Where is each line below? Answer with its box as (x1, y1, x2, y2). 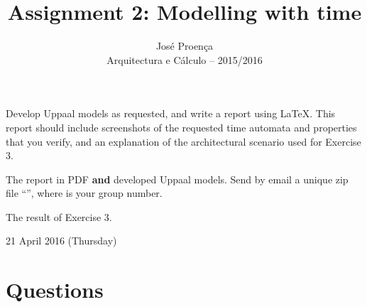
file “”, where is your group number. (6, 185, 163, 200)
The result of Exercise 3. (6, 209, 112, 224)
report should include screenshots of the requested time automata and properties (6, 119, 357, 134)
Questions (6, 275, 104, 304)
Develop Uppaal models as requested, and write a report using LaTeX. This (6, 106, 336, 121)
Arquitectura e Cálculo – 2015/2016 (106, 52, 263, 67)
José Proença (155, 38, 214, 53)
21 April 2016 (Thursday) (6, 233, 117, 248)
